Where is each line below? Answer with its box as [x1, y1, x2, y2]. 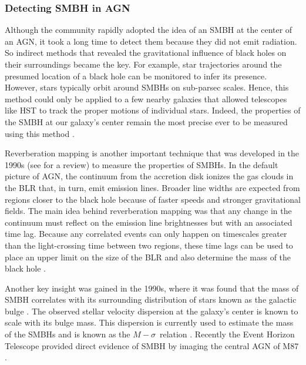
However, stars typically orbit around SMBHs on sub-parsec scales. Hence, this [5, 81, 289, 93]
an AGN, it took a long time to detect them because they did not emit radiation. [5, 35, 297, 47]
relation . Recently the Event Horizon [159, 328, 295, 340]
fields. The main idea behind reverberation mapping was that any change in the [5, 205, 292, 217]
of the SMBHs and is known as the [5, 328, 130, 340]
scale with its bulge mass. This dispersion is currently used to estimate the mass [5, 316, 294, 329]
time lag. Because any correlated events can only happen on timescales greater [5, 227, 287, 240]
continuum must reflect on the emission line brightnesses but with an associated [5, 216, 292, 228]
